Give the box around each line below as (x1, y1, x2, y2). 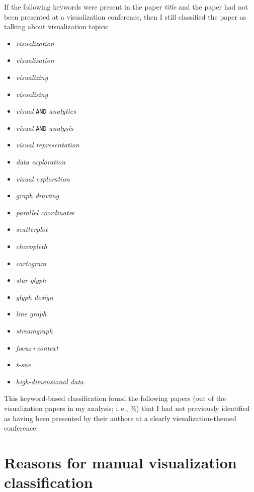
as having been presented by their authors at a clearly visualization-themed (4, 413, 236, 423)
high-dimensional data (16, 376, 83, 386)
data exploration (16, 156, 66, 167)
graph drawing (16, 190, 59, 201)
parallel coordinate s (16, 207, 75, 217)
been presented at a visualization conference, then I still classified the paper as (4, 11, 246, 22)
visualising (16, 89, 48, 99)
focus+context (16, 342, 58, 353)
